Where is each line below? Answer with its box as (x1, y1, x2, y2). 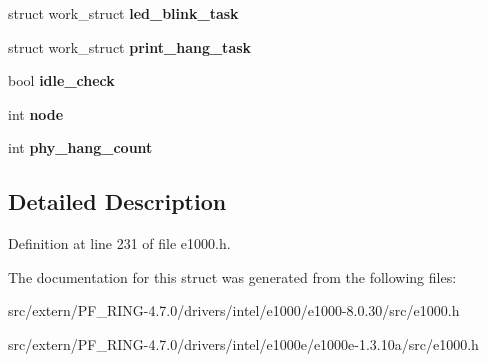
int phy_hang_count (8, 137, 153, 158)
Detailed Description (8, 186, 227, 217)
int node (8, 103, 64, 124)
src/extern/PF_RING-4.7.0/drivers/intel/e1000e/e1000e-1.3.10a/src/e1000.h (8, 333, 479, 354)
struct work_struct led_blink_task (8, 3, 239, 23)
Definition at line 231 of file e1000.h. (8, 233, 231, 254)
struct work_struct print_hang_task (8, 36, 252, 57)
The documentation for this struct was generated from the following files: (8, 266, 457, 287)
